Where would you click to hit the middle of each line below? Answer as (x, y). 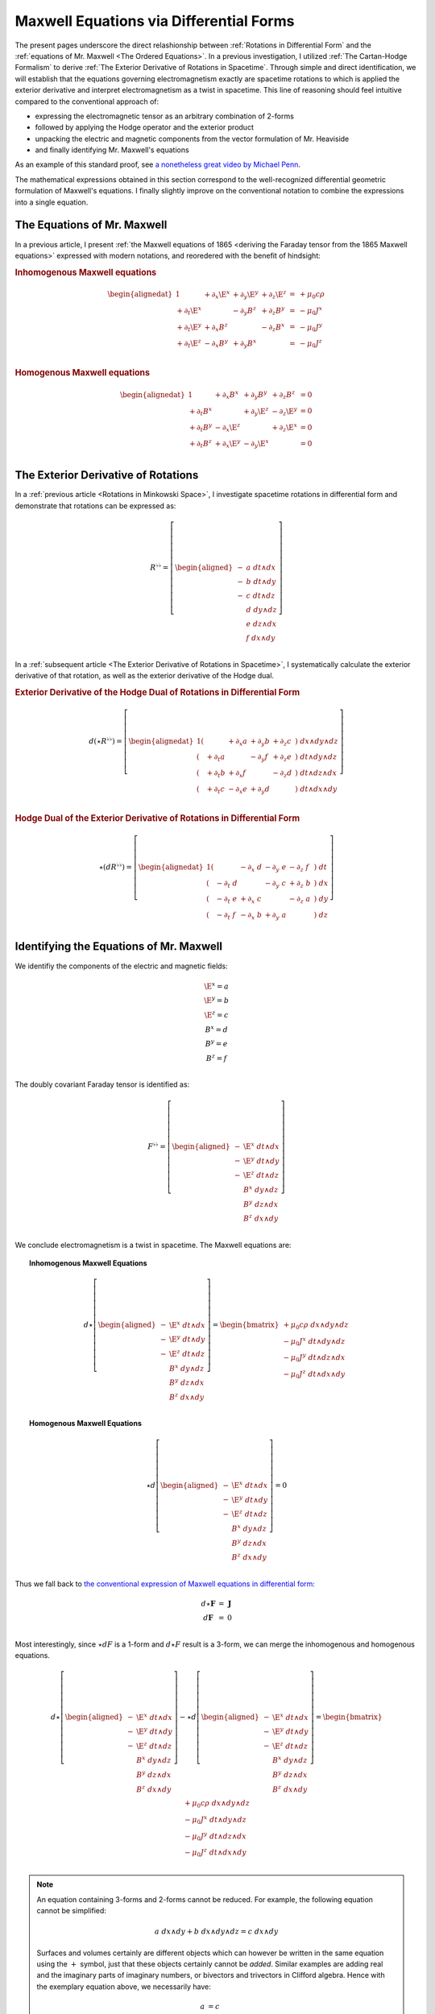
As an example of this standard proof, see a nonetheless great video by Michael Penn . (158, 164)
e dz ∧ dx (261, 624)
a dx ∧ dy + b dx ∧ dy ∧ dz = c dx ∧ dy (216, 1932)
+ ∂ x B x (227, 395)
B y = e (217, 1043)
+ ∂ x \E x (217, 295)
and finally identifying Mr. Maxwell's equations (112, 150)
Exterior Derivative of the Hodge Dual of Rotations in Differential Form (157, 692)
